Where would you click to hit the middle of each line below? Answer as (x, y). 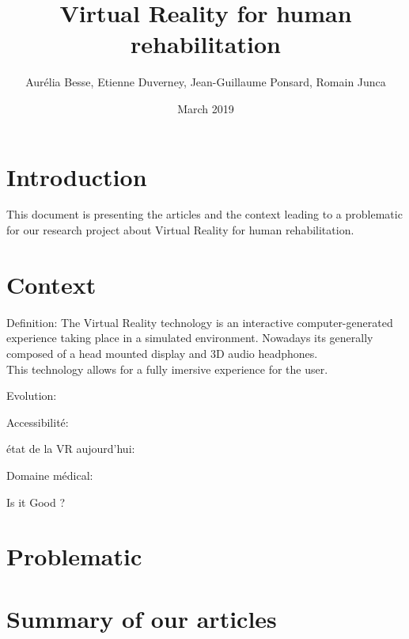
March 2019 (206, 108)
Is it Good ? (36, 502)
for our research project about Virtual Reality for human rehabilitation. (180, 230)
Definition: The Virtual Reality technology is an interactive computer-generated (200, 322)
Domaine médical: (50, 475)
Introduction (77, 176)
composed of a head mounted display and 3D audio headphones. (162, 353)
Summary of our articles (142, 618)
